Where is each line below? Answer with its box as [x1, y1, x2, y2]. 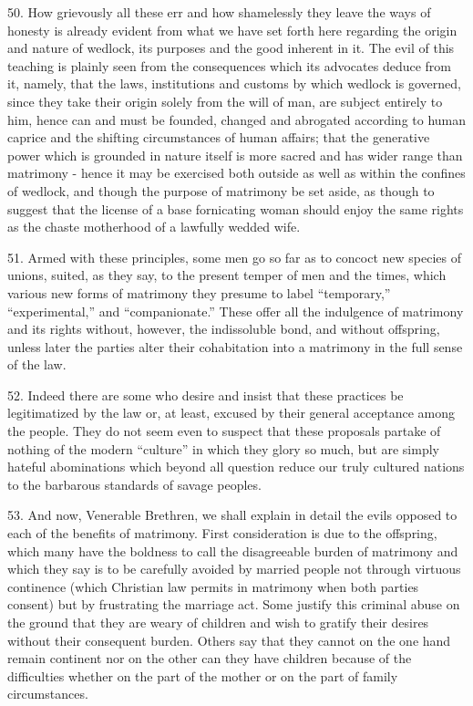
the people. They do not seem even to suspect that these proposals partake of [7, 421, 441, 441]
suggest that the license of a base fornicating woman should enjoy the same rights [7, 199, 464, 218]
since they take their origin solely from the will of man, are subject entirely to [7, 91, 443, 110]
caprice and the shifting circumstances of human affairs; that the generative [7, 128, 430, 147]
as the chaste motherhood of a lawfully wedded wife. [7, 217, 301, 236]
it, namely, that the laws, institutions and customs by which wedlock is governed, [7, 74, 461, 93]
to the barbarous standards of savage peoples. [7, 474, 262, 493]
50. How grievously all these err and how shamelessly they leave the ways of [7, 3, 431, 21]
